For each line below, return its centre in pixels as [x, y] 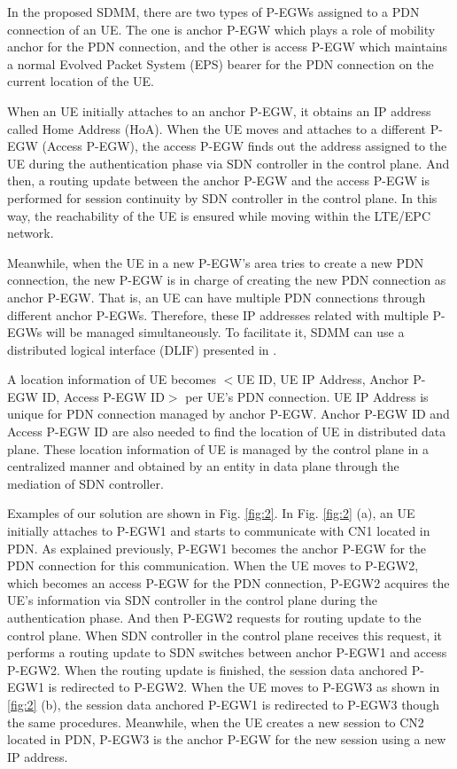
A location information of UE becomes [112, 379]
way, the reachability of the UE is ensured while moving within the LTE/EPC [219, 215]
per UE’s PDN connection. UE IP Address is [307, 396]
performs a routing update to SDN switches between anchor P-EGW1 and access [227, 652]
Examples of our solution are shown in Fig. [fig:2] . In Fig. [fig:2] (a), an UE [211, 513]
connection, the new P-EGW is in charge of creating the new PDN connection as [227, 280]
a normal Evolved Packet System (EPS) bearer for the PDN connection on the [221, 63]
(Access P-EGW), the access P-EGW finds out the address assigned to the [244, 146]
